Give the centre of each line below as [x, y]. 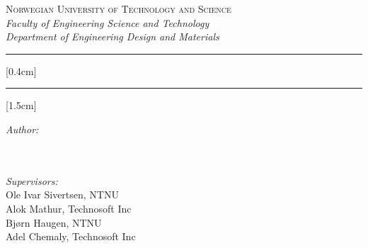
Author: [22, 129]
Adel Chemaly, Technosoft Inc [71, 236]
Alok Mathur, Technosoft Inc [69, 208]
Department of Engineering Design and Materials [113, 36]
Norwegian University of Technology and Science [119, 9]
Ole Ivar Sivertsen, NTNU [62, 195]
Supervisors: [32, 180]
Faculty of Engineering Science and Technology [108, 22]
